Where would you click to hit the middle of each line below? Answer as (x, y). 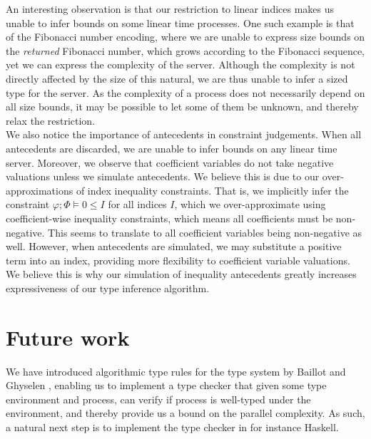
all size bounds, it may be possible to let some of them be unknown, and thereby (182, 107)
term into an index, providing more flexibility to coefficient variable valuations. (178, 260)
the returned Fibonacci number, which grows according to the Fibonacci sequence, (185, 50)
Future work (68, 337)
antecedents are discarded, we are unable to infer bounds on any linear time (172, 148)
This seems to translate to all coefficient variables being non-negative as (205, 232)
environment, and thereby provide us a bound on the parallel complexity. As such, (185, 413)
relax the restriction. (51, 120)
